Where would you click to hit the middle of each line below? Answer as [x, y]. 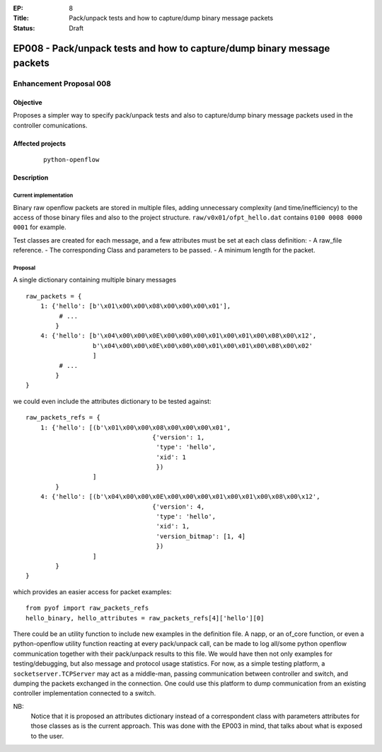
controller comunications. [50, 125]
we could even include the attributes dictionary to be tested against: [112, 401]
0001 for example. [40, 227]
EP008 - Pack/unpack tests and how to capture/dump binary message [172, 48]
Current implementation [43, 195]
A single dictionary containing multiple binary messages [95, 280]
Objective [28, 102]
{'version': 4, [179, 507]
